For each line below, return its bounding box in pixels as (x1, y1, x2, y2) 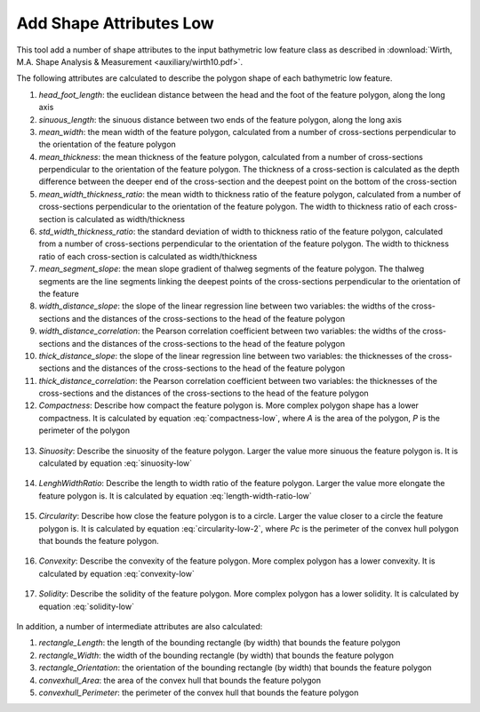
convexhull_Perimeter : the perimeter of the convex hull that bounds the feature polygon (38, 687, 359, 698)
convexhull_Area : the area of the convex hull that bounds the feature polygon (38, 675, 322, 685)
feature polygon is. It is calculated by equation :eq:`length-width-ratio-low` (38, 490, 313, 501)
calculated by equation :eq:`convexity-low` (38, 568, 195, 579)
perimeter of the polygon (38, 425, 131, 436)
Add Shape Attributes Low (16, 13, 215, 33)
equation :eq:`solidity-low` (38, 601, 135, 612)
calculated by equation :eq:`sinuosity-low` (38, 458, 193, 468)
